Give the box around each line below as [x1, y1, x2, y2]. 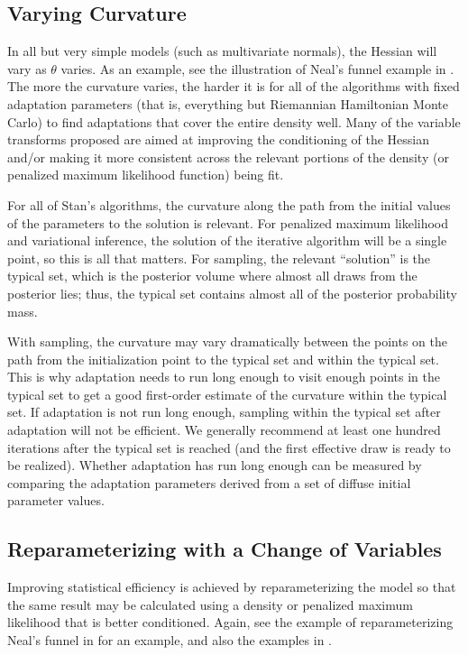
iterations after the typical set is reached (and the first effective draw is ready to [7, 438, 451, 457]
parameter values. [7, 491, 105, 510]
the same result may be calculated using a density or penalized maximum [7, 595, 413, 613]
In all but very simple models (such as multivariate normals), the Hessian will [7, 42, 437, 60]
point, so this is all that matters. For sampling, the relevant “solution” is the [7, 248, 431, 267]
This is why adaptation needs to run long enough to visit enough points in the [7, 367, 440, 386]
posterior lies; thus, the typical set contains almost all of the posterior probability [7, 283, 457, 302]
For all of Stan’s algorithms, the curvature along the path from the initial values [7, 195, 451, 214]
